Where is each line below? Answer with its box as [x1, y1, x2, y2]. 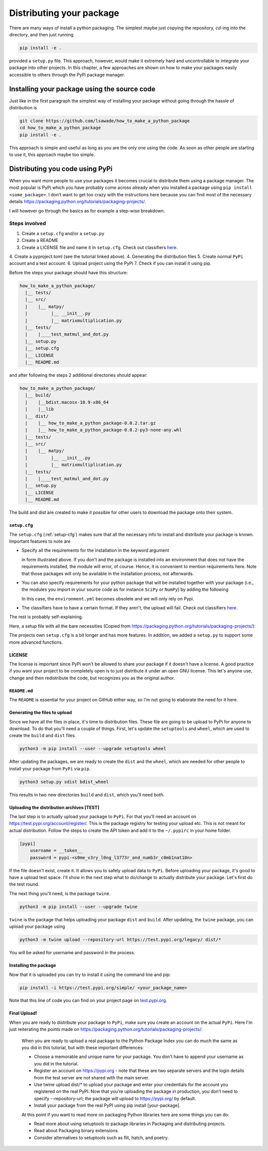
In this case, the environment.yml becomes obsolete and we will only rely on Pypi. [21, 595, 195, 601]
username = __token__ [30, 848, 83, 853]
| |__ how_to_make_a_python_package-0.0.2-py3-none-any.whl [25, 427, 182, 433]
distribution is [9, 104, 37, 110]
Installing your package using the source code [9, 84, 156, 93]
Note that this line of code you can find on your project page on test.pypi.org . [9, 997, 167, 1003]
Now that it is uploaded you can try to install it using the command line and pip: [9, 972, 171, 978]
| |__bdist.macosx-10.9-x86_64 [25, 399, 109, 405]
